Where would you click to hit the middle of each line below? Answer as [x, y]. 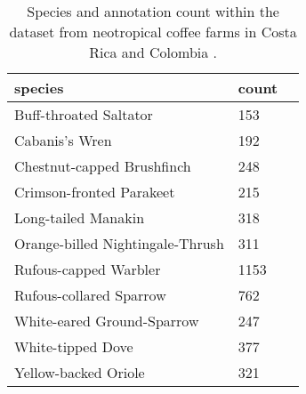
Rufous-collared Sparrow [90, 295]
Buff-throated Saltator [84, 114]
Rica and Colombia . [153, 52]
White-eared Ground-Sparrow [107, 321]
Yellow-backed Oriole [80, 372]
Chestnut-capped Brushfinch [103, 166]
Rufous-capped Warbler [88, 269]
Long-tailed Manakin [80, 217]
